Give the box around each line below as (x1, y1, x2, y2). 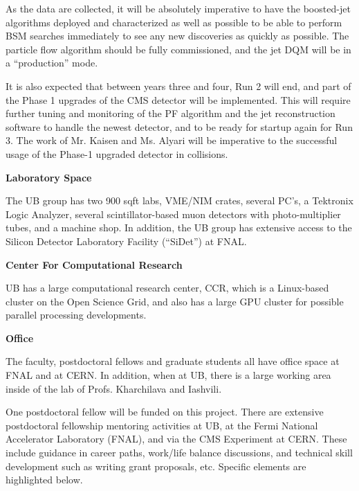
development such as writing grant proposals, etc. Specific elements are (6, 458, 306, 473)
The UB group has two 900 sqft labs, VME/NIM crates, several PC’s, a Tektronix (6, 193, 353, 208)
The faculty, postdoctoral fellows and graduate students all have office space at (6, 354, 340, 368)
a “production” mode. (6, 55, 98, 70)
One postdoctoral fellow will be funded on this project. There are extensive (6, 404, 324, 419)
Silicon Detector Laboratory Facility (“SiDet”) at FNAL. (6, 233, 247, 248)
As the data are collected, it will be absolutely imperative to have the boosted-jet (6, 1, 351, 15)
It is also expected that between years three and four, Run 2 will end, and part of (6, 78, 351, 93)
